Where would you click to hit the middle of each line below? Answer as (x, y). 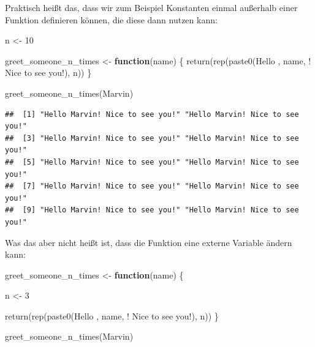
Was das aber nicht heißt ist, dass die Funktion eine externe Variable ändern (149, 242)
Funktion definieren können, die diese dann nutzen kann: (111, 19)
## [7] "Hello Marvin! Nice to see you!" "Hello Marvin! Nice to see (152, 186)
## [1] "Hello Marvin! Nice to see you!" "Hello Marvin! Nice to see (152, 114)
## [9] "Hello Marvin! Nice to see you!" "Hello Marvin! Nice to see (152, 210)
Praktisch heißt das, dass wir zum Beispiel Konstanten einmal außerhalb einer (151, 7)
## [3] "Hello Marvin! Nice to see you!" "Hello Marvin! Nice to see (152, 138)
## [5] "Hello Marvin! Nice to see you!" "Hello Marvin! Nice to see (152, 162)
